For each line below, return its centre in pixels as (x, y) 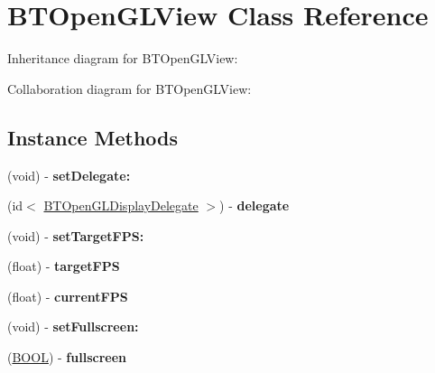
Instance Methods (93, 137)
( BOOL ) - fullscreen (67, 357)
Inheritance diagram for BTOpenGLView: (123, 58)
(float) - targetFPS (64, 266)
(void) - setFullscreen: (73, 326)
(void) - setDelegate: (69, 175)
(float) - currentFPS (68, 296)
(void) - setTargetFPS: (76, 235)
